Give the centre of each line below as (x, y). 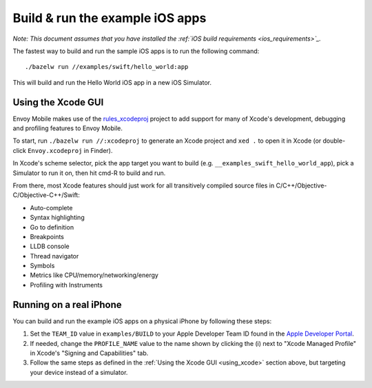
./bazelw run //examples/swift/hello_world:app (107, 67)
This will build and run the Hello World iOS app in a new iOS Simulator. (112, 82)
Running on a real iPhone (67, 304)
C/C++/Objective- (301, 185)
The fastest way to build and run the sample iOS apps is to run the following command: (136, 51)
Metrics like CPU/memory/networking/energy (94, 275)
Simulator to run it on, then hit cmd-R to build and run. (89, 173)
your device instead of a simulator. (79, 372)
